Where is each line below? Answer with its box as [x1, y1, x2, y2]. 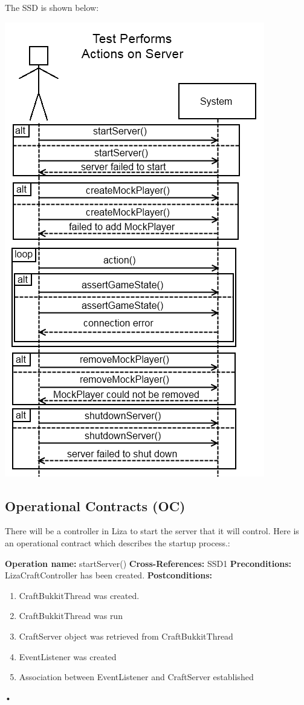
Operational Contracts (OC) [5, 496, 186, 515]
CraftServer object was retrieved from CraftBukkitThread [19, 629, 233, 642]
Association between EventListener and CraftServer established [19, 670, 254, 683]
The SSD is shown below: [5, 1, 99, 13]
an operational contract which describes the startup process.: [5, 536, 230, 549]
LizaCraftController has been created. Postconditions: [5, 569, 213, 581]
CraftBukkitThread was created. [19, 589, 140, 601]
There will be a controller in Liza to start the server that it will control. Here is [5, 525, 299, 537]
